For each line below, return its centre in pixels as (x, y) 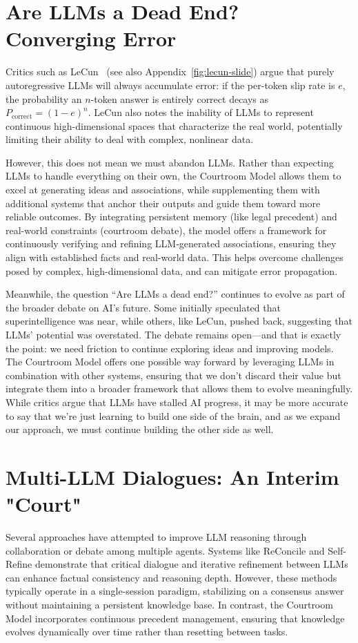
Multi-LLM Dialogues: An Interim (172, 476)
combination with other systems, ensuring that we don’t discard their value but (173, 375)
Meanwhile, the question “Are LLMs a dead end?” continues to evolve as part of (175, 294)
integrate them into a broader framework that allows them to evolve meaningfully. (179, 388)
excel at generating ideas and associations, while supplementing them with (163, 190)
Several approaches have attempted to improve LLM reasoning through (156, 537)
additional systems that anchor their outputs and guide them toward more (163, 203)
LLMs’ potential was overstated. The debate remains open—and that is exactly (173, 334)
